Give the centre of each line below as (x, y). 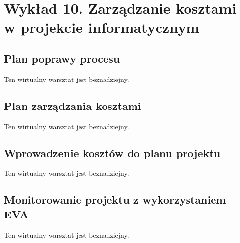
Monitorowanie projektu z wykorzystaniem (115, 200)
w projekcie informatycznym (102, 27)
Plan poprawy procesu (62, 58)
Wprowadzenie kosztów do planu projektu (112, 152)
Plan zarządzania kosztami (73, 105)
